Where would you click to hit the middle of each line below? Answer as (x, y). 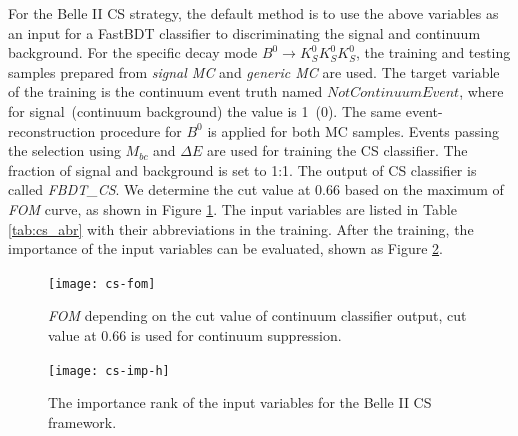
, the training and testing (433, 52)
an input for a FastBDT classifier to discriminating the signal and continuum (244, 32)
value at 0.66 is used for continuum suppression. (195, 334)
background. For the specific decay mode (133, 52)
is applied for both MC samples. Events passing (353, 130)
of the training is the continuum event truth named (165, 91)
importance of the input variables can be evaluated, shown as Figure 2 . (225, 248)
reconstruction (52, 130)
